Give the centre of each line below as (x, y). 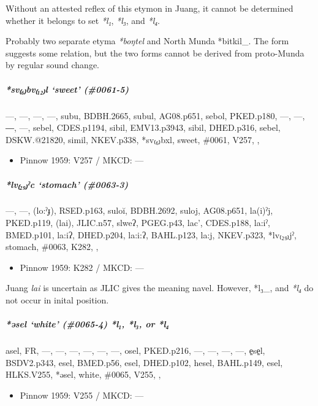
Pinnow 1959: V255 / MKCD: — (82, 395)
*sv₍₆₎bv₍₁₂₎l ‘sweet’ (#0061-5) (67, 89)
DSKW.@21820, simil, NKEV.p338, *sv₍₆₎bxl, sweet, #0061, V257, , (133, 139)
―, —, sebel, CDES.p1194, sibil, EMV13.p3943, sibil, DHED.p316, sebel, (143, 127)
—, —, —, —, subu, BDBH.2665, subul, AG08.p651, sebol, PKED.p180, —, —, (155, 115)
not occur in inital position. (57, 300)
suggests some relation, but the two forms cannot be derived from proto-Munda (155, 53)
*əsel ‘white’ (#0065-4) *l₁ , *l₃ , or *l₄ (87, 324)
